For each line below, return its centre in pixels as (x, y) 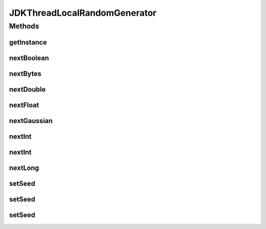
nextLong (24, 168)
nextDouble (27, 89)
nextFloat (24, 105)
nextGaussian (31, 121)
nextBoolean (29, 58)
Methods (24, 26)
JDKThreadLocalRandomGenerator (83, 13)
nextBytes (25, 74)
